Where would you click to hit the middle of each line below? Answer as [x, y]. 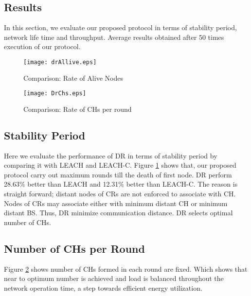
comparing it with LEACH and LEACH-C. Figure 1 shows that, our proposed [120, 165]
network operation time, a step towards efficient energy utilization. [103, 287]
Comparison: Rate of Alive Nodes [73, 78]
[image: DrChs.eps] [55, 94]
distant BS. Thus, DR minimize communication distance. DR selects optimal [118, 213]
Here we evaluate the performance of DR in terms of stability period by [111, 155]
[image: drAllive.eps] [60, 62]
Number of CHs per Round [74, 248]
